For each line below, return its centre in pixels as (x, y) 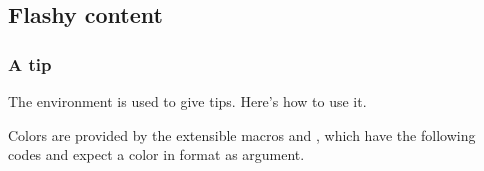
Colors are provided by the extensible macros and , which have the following (242, 134)
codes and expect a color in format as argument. (156, 154)
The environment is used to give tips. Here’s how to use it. (187, 101)
